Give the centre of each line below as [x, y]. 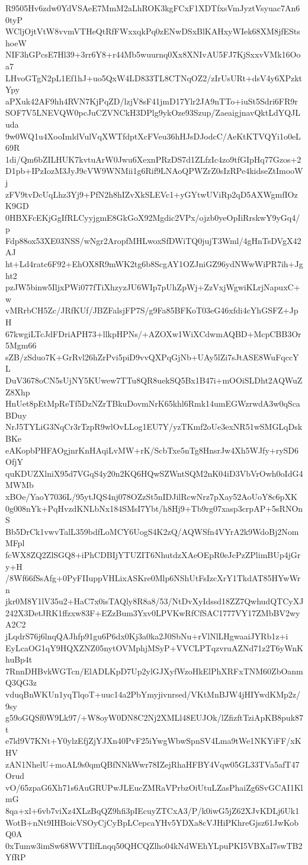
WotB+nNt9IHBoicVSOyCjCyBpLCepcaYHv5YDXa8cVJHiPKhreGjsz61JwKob [152, 822]
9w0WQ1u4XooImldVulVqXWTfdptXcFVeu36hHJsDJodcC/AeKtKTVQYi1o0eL [153, 136]
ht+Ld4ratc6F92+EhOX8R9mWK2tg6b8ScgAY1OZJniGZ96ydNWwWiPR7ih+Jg [154, 264]
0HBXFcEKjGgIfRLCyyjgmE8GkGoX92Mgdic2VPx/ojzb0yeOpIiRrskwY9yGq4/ [153, 217]
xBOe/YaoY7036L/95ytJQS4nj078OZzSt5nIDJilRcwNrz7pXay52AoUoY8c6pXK [151, 496]
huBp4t [19, 659]
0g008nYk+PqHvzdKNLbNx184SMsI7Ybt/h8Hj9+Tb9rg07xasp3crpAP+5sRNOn [154, 508]
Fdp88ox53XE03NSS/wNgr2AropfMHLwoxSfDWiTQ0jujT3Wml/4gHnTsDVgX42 [153, 240]
